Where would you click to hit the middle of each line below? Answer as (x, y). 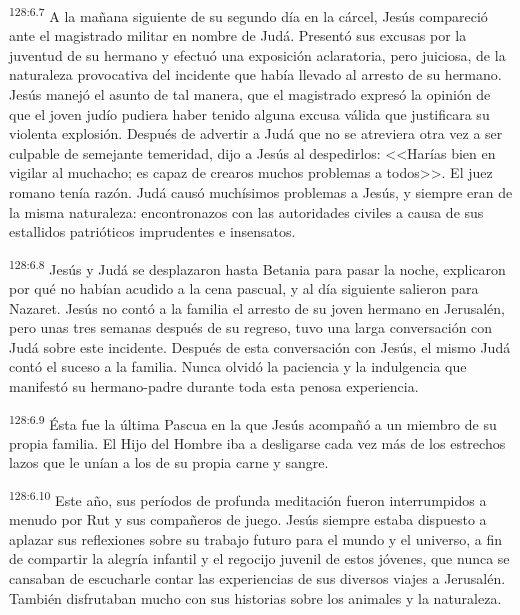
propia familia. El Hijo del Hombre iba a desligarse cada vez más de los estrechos (257, 442)
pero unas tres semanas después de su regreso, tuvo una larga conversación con (251, 327)
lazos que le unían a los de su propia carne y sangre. (169, 462)
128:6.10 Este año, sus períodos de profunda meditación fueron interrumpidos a (248, 498)
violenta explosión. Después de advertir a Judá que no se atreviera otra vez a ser (256, 133)
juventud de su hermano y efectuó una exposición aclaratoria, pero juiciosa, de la (257, 54)
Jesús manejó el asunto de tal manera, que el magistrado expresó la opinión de (250, 94)
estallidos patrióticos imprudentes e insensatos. (152, 231)
